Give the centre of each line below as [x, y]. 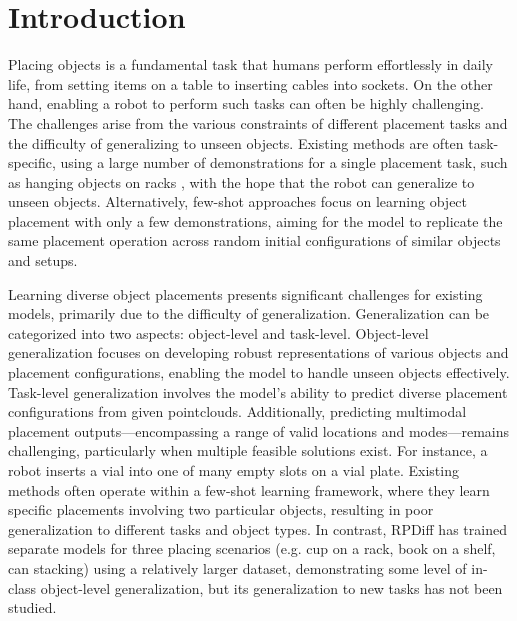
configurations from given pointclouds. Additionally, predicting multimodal [237, 411]
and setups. [43, 260]
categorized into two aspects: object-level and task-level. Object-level [218, 332]
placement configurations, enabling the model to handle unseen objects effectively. [259, 372]
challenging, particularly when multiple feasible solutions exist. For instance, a [248, 450]
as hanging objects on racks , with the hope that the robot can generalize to [241, 181]
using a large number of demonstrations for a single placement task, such [284, 162]
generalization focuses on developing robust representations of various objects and [258, 352]
